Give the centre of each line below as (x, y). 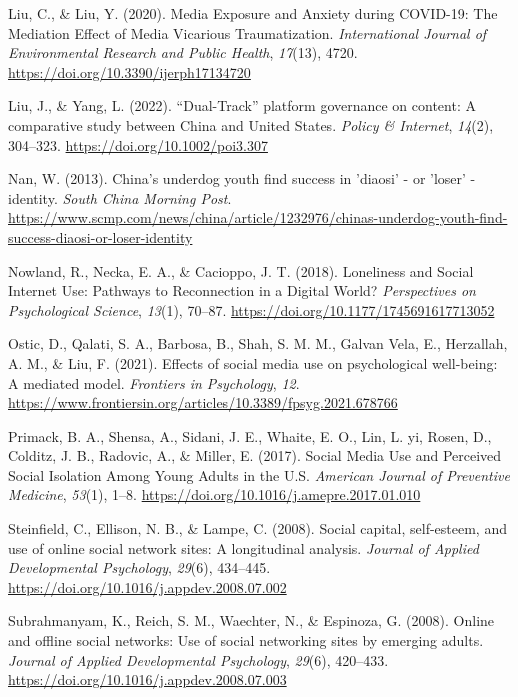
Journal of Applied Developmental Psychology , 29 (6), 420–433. (198, 659)
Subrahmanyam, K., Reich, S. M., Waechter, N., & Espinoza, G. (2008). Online (251, 620)
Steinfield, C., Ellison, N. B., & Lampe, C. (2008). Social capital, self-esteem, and (257, 528)
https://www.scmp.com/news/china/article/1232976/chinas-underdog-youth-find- (258, 217)
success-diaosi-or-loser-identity (100, 236)
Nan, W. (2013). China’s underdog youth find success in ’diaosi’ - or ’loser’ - (242, 178)
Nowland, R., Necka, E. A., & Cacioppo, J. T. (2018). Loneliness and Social (241, 270)
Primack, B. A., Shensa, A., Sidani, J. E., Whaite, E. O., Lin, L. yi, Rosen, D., (250, 435)
